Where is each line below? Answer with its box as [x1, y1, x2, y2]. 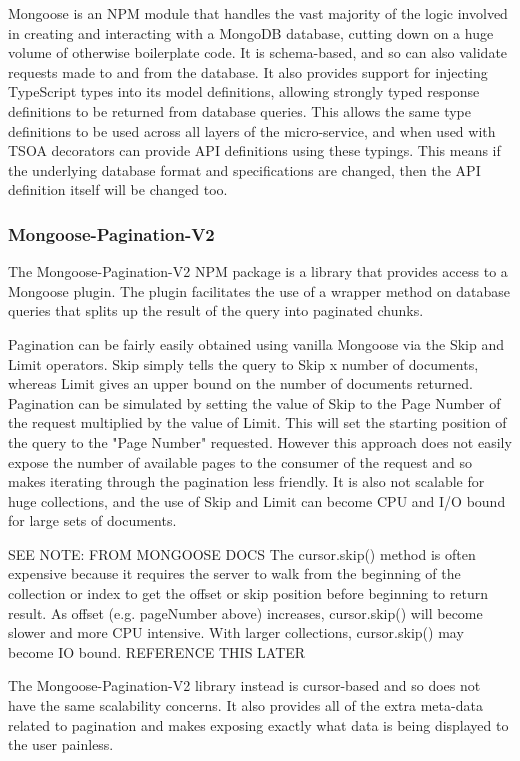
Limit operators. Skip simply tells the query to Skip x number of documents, [8, 353, 479, 374]
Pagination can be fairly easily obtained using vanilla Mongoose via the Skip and [8, 333, 504, 354]
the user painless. [8, 734, 114, 755]
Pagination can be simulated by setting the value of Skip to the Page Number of [8, 392, 501, 413]
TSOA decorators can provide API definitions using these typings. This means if [8, 140, 501, 161]
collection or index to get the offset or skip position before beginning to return [8, 583, 488, 604]
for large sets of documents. [8, 510, 177, 531]
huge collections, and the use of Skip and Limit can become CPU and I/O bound [8, 490, 506, 511]
